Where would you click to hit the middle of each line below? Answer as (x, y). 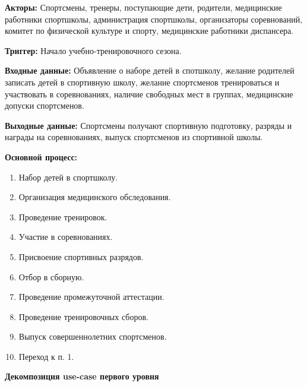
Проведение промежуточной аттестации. (91, 297)
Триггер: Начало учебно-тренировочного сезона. (93, 50)
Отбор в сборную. (51, 276)
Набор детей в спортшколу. (68, 177)
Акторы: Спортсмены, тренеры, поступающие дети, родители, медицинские (143, 7)
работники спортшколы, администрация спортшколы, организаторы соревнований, (154, 19)
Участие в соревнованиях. (66, 237)
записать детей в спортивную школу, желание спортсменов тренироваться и (142, 82)
